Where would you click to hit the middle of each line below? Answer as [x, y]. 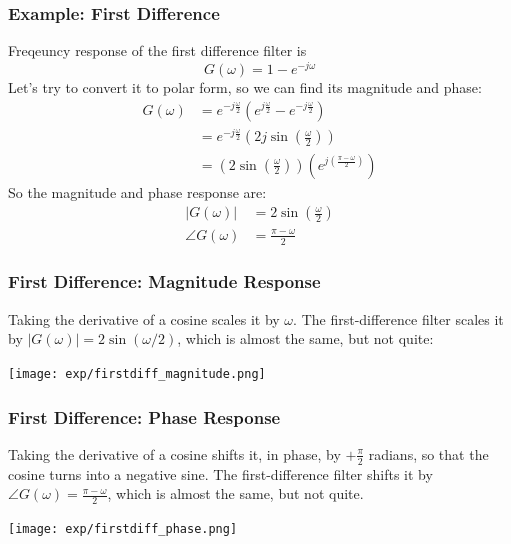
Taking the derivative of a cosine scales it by [144, 318]
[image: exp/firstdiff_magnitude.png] [137, 373]
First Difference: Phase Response [144, 416]
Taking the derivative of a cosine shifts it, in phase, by [174, 453]
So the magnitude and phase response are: [137, 191]
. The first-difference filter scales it [398, 318]
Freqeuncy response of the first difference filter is [157, 50]
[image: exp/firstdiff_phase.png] [123, 529]
